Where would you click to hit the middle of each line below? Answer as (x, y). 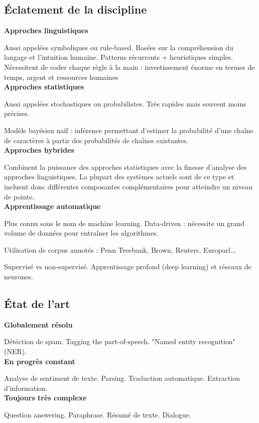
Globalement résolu (38, 324)
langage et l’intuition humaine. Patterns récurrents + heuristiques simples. (119, 57)
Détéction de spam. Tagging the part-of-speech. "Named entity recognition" (120, 341)
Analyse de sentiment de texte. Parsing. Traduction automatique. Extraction (122, 378)
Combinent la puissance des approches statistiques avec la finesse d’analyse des (125, 167)
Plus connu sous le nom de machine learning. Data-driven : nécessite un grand (124, 223)
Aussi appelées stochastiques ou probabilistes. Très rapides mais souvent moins (125, 103)
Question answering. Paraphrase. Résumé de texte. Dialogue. (98, 415)
